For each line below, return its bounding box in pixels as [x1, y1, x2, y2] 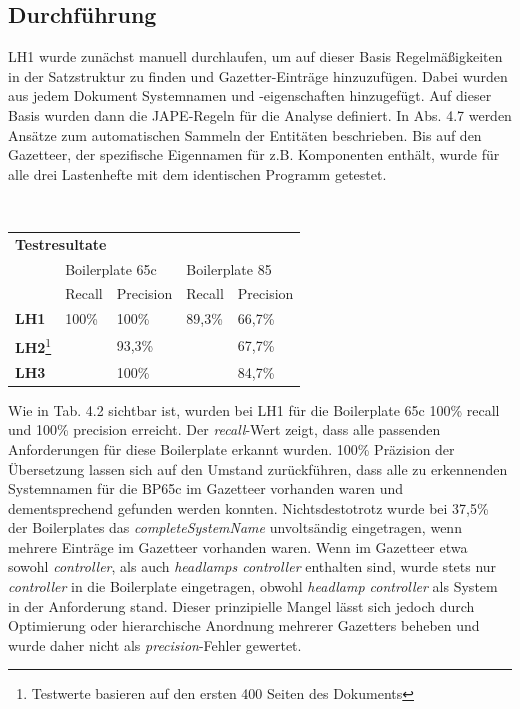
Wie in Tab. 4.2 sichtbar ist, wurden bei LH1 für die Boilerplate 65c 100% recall [8, 399, 500, 420]
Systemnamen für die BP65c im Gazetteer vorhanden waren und [8, 478, 404, 499]
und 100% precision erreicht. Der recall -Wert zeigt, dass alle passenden [8, 419, 441, 440]
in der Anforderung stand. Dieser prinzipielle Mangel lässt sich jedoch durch [8, 595, 475, 616]
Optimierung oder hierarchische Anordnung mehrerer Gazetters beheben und [8, 615, 480, 636]
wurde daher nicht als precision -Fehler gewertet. [8, 634, 302, 655]
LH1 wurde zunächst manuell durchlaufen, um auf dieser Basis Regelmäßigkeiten [8, 46, 503, 67]
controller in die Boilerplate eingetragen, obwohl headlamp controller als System [8, 576, 498, 597]
